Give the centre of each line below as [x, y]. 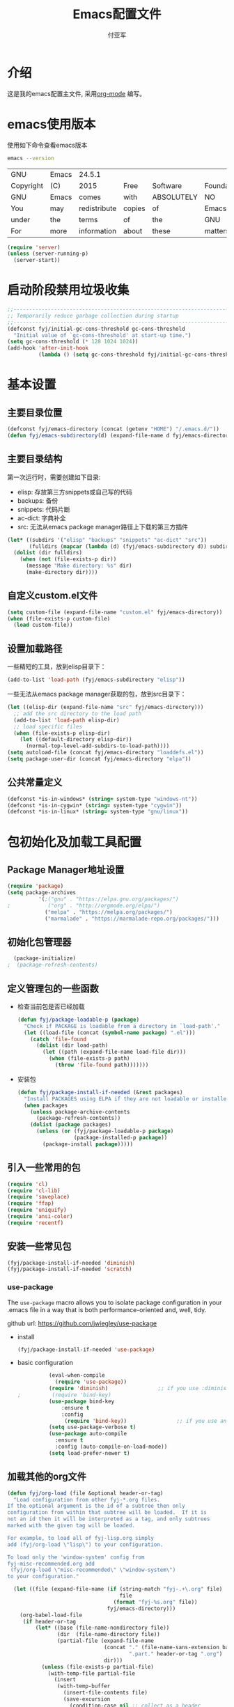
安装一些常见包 [39, 1246]
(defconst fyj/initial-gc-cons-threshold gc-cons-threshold [96, 329]
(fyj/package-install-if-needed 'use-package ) [86, 1349]
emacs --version [31, 158]
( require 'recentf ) [36, 1223]
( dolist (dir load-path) [72, 1045]
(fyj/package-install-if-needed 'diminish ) [71, 1263]
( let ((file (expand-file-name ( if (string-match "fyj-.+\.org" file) [118, 1589]
